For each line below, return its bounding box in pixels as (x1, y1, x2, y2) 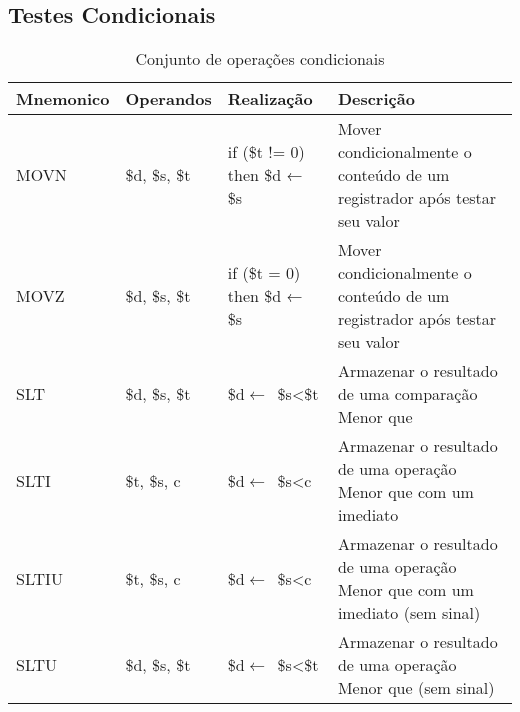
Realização (227, 87, 313, 111)
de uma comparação (337, 382, 478, 406)
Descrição (337, 87, 415, 111)
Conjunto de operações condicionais (135, 47, 385, 71)
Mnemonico (16, 87, 110, 111)
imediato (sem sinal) (337, 601, 481, 625)
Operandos (125, 87, 212, 111)
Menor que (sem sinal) (337, 676, 495, 700)
